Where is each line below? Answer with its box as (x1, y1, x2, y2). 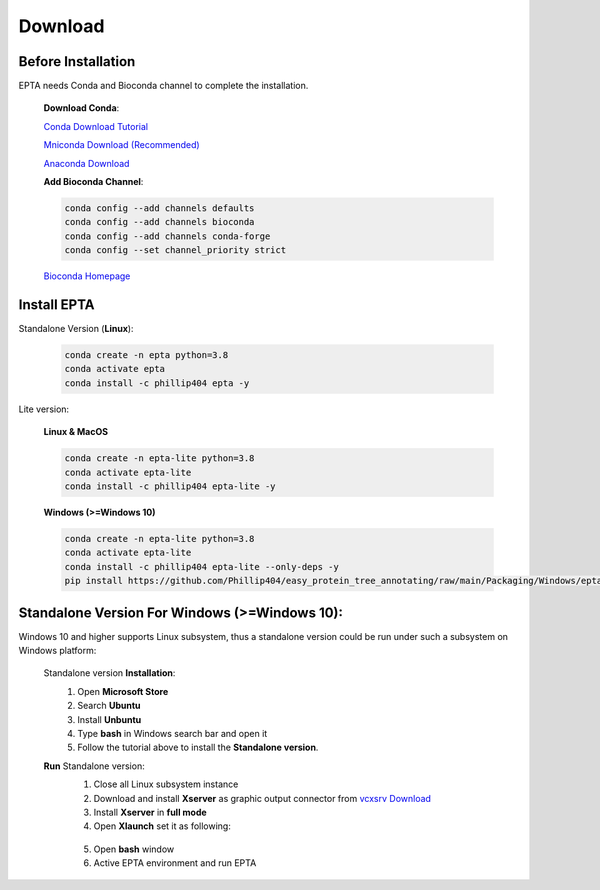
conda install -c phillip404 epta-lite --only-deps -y (64, 561, 339, 572)
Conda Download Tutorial (43, 120, 149, 132)
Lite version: (18, 403, 70, 415)
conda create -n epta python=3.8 (64, 350, 229, 361)
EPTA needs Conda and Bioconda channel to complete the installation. (18, 80, 309, 92)
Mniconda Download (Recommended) (43, 139, 200, 151)
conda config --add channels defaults (64, 203, 255, 214)
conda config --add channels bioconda (64, 216, 255, 228)
